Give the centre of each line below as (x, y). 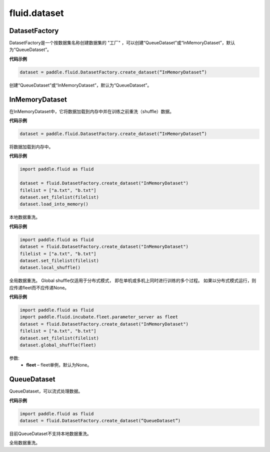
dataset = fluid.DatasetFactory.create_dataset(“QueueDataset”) (100, 421)
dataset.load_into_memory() (54, 204)
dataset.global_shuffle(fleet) (58, 345)
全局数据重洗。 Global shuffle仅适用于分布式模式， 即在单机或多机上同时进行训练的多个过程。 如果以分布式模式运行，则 (133, 280)
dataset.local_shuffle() (50, 268)
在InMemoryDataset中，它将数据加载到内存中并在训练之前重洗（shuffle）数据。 (92, 111)
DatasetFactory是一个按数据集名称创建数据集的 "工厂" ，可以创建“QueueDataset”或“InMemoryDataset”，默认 (122, 43)
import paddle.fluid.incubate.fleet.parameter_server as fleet (99, 317)
